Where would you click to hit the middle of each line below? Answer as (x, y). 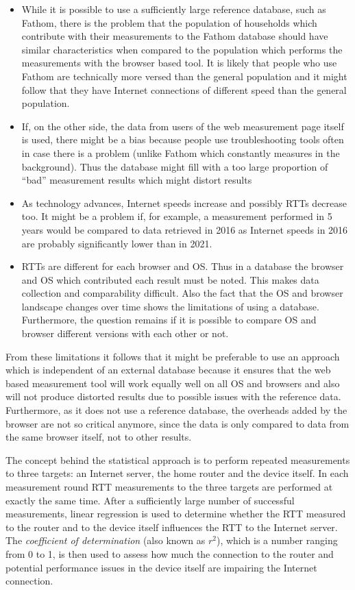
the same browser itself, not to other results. (99, 437)
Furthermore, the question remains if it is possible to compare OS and (169, 320)
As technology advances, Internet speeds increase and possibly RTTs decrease (184, 202)
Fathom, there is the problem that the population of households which (169, 22)
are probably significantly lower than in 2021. (117, 243)
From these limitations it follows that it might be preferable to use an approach (173, 356)
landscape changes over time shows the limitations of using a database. (170, 306)
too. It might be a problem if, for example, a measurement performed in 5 (177, 216)
